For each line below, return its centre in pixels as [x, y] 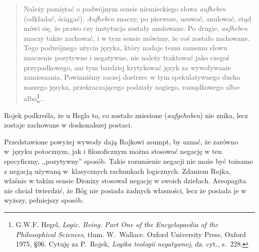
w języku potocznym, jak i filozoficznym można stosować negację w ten [113, 151]
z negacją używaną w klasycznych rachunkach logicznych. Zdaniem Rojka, [118, 171]
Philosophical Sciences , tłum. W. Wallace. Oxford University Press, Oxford [131, 234]
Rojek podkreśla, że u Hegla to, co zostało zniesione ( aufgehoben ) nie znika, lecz [126, 115]
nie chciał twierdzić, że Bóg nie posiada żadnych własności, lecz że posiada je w [125, 190]
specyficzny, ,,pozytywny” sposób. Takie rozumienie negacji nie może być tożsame [129, 161]
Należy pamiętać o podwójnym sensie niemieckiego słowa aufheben [125, 8]
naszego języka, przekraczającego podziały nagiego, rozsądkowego [124, 86]
